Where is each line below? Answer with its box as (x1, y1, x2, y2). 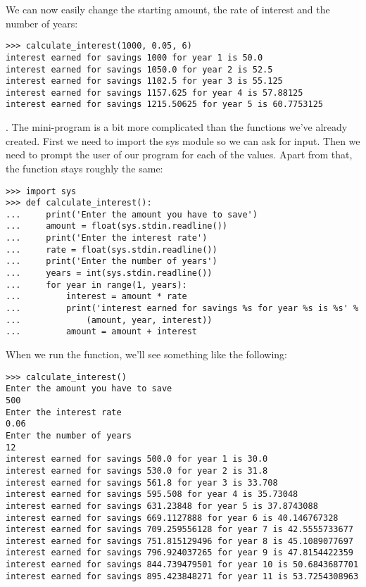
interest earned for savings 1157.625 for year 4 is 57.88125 (6, 87, 303, 98)
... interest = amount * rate (6, 291, 187, 302)
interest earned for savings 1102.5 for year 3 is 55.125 (6, 76, 283, 87)
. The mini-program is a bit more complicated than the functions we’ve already (6, 120, 348, 134)
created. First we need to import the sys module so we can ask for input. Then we (6, 133, 360, 148)
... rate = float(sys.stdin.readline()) (6, 244, 217, 255)
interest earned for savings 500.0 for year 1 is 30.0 (6, 454, 268, 465)
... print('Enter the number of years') (6, 256, 217, 267)
